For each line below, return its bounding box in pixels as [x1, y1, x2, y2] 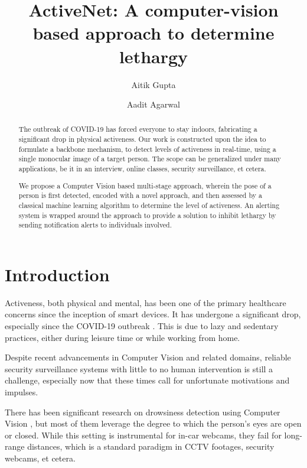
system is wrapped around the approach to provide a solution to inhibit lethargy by [18, 210, 276, 220]
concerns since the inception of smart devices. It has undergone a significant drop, [5, 308, 301, 320]
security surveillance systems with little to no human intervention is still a [5, 362, 273, 375]
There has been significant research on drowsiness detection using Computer [5, 405, 280, 418]
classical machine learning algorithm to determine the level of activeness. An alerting [18, 200, 280, 210]
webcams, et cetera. [5, 452, 76, 464]
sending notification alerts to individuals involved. [18, 220, 172, 230]
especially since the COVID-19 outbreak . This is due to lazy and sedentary [5, 320, 279, 332]
